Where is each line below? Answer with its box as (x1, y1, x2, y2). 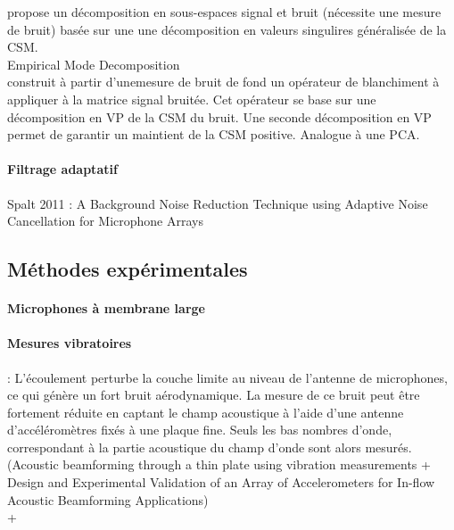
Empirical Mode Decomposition (7, 54, 180, 73)
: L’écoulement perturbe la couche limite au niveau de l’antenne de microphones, (7, 368, 448, 386)
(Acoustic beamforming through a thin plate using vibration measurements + (7, 455, 431, 474)
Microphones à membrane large (7, 299, 205, 318)
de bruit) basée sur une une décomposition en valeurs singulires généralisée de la (7, 20, 447, 38)
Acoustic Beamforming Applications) (7, 490, 209, 509)
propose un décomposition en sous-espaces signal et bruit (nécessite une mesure (7, 3, 442, 21)
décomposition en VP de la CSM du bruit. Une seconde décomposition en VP (7, 107, 432, 126)
